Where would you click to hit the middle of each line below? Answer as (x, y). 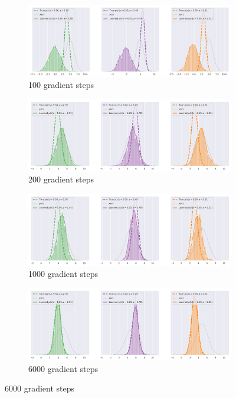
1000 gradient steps (63, 274)
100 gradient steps (61, 85)
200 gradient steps (61, 179)
